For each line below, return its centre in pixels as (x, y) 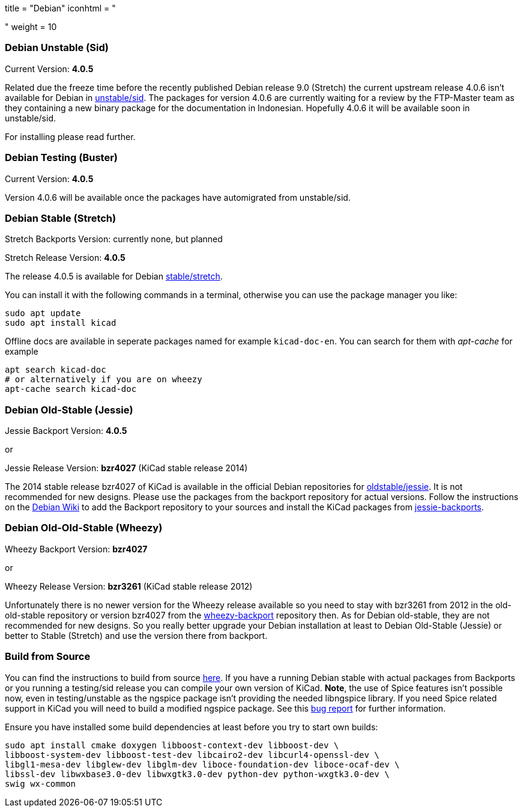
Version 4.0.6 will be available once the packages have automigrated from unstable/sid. (178, 197)
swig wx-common (41, 783)
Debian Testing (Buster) (61, 158)
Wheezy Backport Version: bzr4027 (76, 549)
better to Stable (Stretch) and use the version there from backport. (136, 635)
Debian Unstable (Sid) (57, 48)
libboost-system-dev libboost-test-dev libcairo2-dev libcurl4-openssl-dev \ (192, 755)
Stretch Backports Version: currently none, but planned (114, 239)
